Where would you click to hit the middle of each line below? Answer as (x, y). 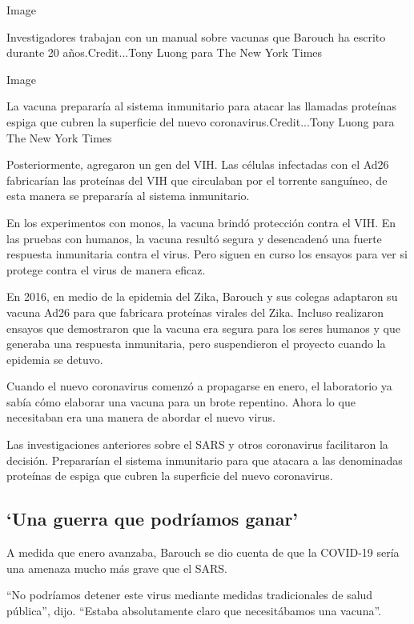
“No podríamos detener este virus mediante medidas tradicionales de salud (190, 595)
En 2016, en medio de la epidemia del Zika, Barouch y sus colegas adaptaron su (202, 296)
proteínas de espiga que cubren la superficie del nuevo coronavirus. (170, 476)
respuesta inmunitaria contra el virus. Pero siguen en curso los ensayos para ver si (207, 254)
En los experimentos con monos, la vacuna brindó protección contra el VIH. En (201, 222)
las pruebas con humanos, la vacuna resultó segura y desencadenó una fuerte (194, 238)
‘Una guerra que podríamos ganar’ (153, 519)
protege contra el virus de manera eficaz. (106, 269)
